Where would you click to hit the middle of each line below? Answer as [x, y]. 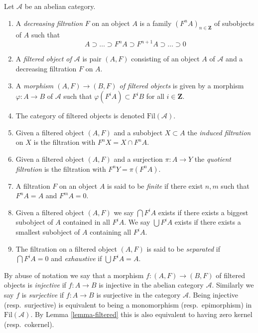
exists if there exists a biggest [203, 212]
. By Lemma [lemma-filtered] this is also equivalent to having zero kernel [141, 314]
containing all [111, 232]
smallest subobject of [48, 232]
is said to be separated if [184, 248]
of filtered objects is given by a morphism [182, 85]
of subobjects [234, 23]
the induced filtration [219, 132]
